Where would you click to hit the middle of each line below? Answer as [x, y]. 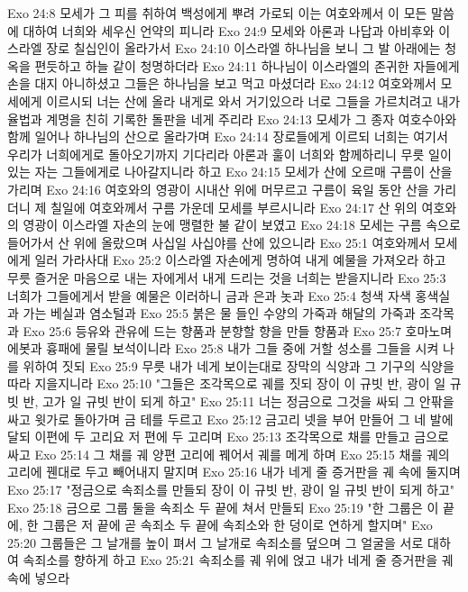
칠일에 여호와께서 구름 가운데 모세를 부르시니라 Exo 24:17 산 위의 [234, 207]
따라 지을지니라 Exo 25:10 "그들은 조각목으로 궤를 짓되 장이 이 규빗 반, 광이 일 [227, 383]
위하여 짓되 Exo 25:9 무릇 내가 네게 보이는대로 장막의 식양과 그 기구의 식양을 [239, 365]
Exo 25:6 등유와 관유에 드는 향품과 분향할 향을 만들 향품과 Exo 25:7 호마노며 [238, 330]
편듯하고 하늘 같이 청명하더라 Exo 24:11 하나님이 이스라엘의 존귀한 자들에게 [247, 65]
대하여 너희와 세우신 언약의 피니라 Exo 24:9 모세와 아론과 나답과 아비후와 [229, 30]
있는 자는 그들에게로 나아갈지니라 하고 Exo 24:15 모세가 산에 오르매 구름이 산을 [230, 172]
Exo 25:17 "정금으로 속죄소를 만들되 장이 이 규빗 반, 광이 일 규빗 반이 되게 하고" [231, 490]
